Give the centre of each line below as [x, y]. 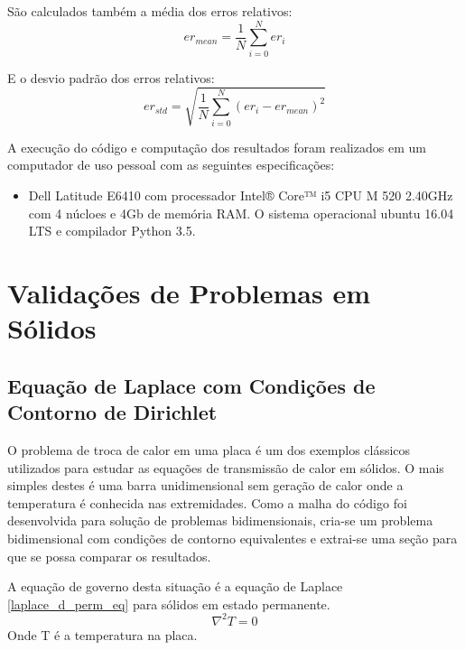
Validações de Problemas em [189, 293]
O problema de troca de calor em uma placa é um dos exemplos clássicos [209, 449]
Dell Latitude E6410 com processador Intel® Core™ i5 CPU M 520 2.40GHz [241, 195]
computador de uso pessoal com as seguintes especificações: [171, 165]
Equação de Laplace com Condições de [191, 385]
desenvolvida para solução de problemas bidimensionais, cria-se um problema [220, 520]
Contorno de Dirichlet [112, 412]
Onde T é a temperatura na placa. [102, 634]
